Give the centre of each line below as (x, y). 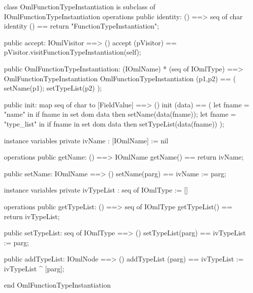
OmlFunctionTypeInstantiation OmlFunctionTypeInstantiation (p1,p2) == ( (120, 78)
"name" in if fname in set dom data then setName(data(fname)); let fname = (120, 114)
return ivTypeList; (32, 216)
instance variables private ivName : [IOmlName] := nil (86, 140)
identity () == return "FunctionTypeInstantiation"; (81, 26)
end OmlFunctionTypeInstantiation (57, 285)
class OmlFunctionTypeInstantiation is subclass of (80, 6)
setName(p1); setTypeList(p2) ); (53, 88)
